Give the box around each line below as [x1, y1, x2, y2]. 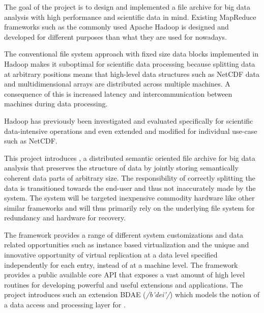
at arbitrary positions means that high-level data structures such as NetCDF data [4, 68, 260, 79]
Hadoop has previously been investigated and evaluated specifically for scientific [4, 115, 253, 126]
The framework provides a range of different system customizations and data [4, 229, 243, 240]
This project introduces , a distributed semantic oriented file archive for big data [4, 152, 255, 163]
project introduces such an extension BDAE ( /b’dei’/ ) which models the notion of [4, 289, 260, 300]
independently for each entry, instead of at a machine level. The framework [4, 259, 238, 270]
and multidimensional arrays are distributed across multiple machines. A [4, 78, 230, 89]
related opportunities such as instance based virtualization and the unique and [4, 239, 249, 250]
